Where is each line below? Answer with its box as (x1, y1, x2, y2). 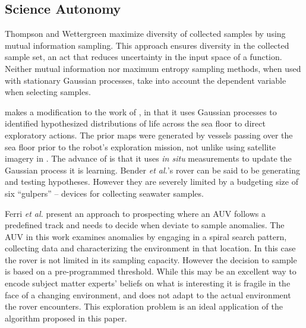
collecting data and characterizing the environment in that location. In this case (5, 242, 296, 254)
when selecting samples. (5, 86, 91, 98)
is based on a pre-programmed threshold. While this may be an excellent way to (5, 265, 296, 277)
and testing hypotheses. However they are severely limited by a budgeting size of (5, 175, 298, 188)
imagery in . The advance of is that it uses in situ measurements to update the (5, 152, 292, 165)
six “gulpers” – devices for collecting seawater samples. (5, 187, 204, 199)
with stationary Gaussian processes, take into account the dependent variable (5, 74, 286, 86)
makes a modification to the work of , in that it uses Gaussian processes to (5, 105, 277, 118)
